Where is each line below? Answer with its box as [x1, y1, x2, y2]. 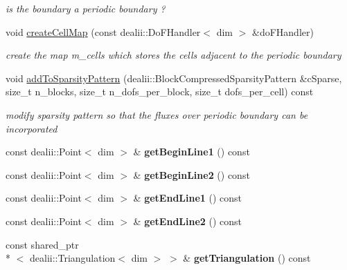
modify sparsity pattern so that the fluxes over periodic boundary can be [6, 107, 308, 122]
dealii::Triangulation [29, 251, 116, 265]
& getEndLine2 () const [133, 213, 242, 228]
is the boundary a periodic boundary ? [6, 1, 166, 15]
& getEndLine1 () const [133, 191, 242, 205]
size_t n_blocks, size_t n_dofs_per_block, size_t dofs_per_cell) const [6, 84, 314, 99]
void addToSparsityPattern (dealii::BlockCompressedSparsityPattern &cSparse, [6, 70, 342, 85]
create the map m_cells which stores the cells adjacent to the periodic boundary [6, 48, 341, 62]
